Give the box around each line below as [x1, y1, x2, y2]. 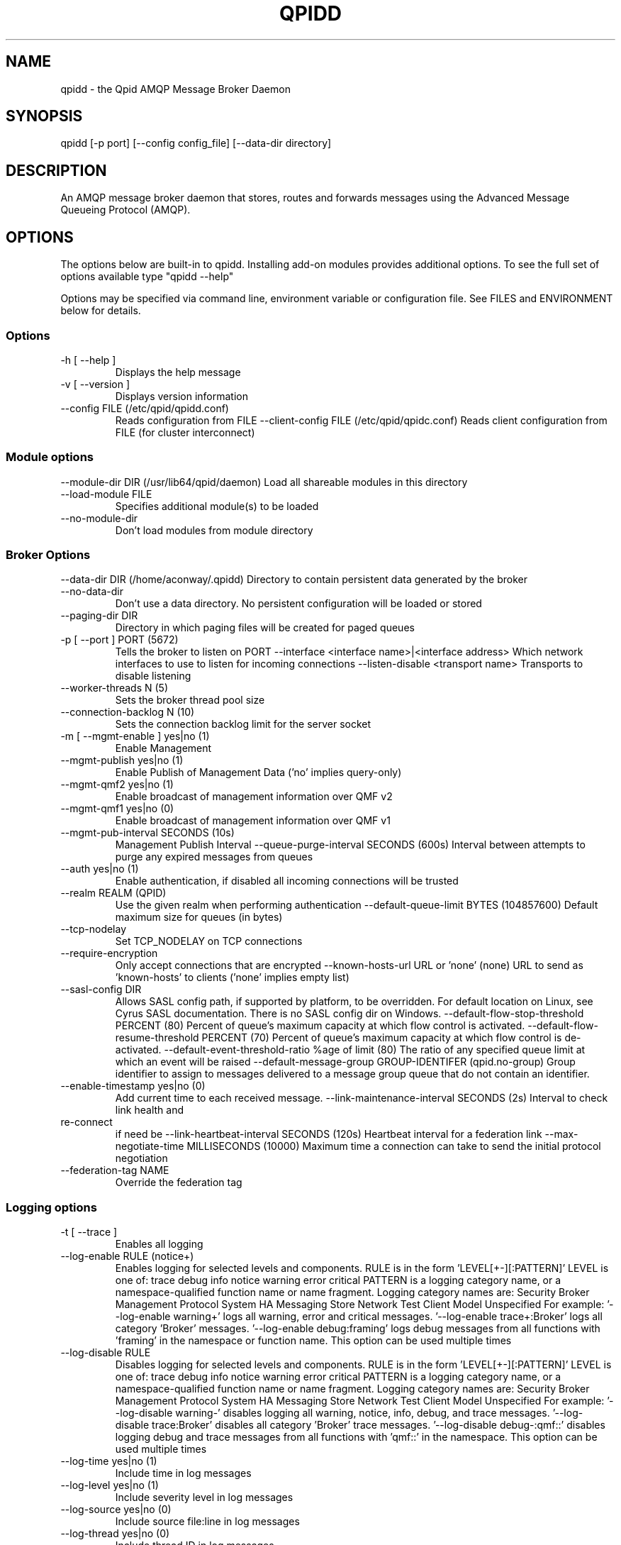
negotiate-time [115, 1140, 184, 1153]
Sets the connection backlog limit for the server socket [115, 718, 371, 731]
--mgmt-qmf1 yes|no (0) [60, 802, 174, 815]
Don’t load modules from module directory [115, 524, 313, 536]
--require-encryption [60, 947, 158, 960]
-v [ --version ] [60, 377, 130, 390]
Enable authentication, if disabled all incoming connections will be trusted [115, 875, 459, 887]
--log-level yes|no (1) [60, 1479, 159, 1492]
